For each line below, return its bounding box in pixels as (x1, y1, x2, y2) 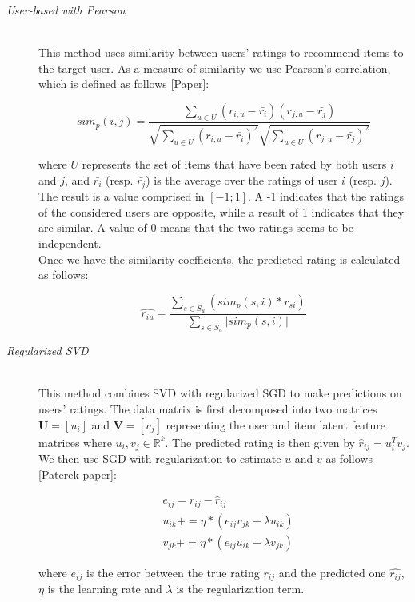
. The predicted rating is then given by (165, 433, 355, 450)
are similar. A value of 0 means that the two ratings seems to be (38, 219, 353, 236)
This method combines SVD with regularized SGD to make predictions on (38, 385, 402, 401)
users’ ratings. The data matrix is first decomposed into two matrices (38, 401, 377, 417)
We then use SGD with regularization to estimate (38, 450, 281, 467)
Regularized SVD (6, 342, 89, 359)
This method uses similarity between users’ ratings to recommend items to (38, 44, 404, 61)
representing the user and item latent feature (166, 416, 386, 433)
